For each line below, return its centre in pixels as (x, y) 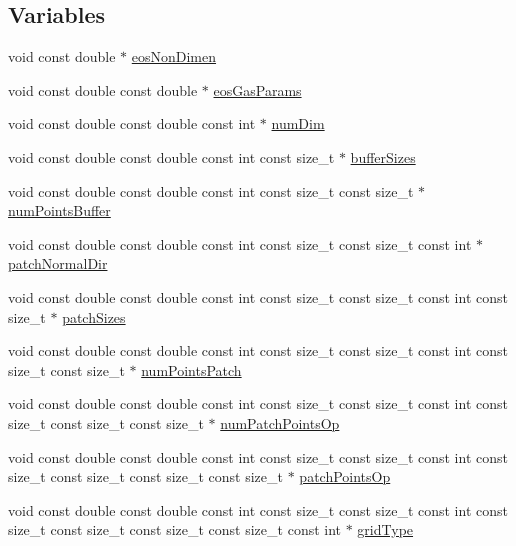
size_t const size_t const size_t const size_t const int (175, 529)
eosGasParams (257, 89)
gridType (385, 529)
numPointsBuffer (59, 210)
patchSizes (94, 316)
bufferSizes (383, 156)
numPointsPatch (191, 369)
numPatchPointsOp (280, 422)
